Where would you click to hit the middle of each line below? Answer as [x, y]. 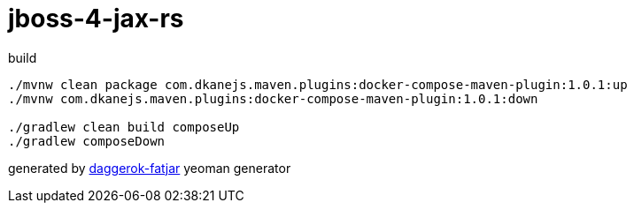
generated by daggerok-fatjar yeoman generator [150, 168]
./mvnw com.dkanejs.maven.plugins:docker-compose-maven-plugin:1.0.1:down [273, 98]
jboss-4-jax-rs [96, 19]
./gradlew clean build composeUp [124, 127]
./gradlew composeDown [87, 141]
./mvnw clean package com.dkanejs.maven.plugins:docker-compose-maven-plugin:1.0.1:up [318, 84]
